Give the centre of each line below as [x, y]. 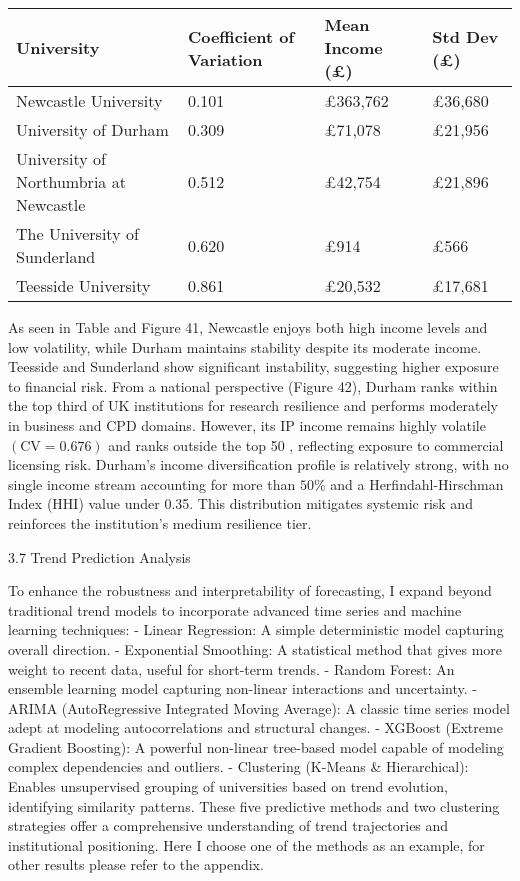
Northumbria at [71, 181]
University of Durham [92, 129]
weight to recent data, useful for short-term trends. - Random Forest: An [231, 668]
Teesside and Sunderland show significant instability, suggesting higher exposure [253, 366]
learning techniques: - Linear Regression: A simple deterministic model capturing [256, 629]
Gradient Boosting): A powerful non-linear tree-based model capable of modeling [256, 746]
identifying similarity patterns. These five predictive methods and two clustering [254, 805]
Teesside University [83, 285]
